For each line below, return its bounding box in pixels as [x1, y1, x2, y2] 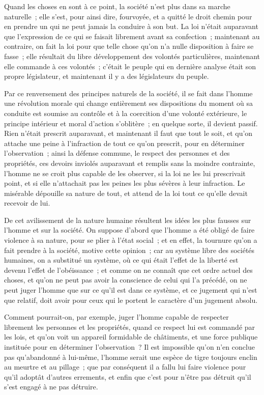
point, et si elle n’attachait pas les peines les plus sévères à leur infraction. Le [4, 178, 245, 188]
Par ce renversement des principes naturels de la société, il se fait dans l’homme [4, 88, 253, 98]
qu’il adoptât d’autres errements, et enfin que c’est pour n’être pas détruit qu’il [4, 371, 251, 382]
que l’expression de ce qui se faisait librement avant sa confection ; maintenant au [4, 31, 260, 41]
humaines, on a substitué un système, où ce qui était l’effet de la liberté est [4, 255, 239, 265]
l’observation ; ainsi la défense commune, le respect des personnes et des [4, 148, 230, 158]
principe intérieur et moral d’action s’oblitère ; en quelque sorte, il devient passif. [4, 118, 258, 128]
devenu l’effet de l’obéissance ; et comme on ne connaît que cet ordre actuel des [4, 264, 253, 275]
